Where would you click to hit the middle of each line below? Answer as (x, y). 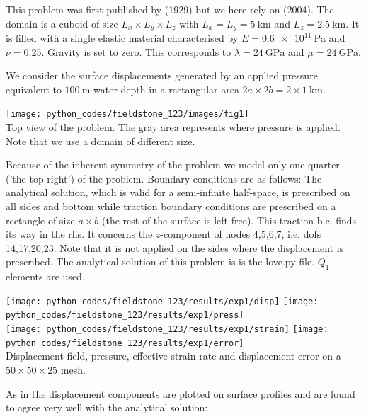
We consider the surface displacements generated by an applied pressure (162, 75)
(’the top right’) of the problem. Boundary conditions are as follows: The (164, 178)
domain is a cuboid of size (62, 23)
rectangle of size (40, 220)
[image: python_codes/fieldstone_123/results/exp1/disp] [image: (162, 301)
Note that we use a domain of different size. (101, 140)
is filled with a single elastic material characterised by (122, 38)
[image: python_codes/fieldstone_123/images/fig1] (127, 114)
